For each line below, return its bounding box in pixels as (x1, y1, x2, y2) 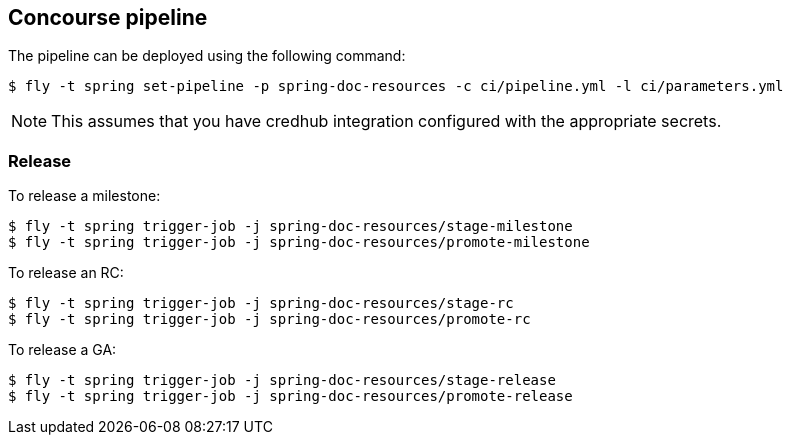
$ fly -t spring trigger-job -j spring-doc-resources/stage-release (8, 372, 556, 389)
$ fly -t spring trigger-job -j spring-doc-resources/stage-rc (8, 295, 514, 312)
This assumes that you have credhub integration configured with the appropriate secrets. (51, 111, 722, 132)
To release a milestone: (8, 187, 161, 205)
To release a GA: (8, 341, 117, 359)
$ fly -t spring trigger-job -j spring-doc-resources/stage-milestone (8, 218, 573, 235)
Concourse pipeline (8, 5, 208, 30)
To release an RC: (8, 264, 124, 282)
